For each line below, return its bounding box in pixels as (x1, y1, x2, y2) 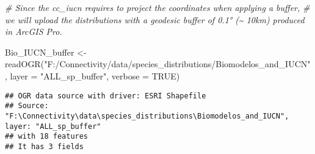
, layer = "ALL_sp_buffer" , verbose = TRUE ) (5, 69, 180, 82)
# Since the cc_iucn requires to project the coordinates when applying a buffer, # (5, 1, 310, 13)
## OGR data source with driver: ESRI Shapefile (5, 91, 206, 100)
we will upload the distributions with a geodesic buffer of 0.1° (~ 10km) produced (5, 13, 305, 26)
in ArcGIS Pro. (5, 25, 62, 38)
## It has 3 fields (5, 142, 84, 151)
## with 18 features (5, 132, 89, 141)
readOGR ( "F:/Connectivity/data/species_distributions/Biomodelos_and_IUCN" (5, 57, 311, 70)
